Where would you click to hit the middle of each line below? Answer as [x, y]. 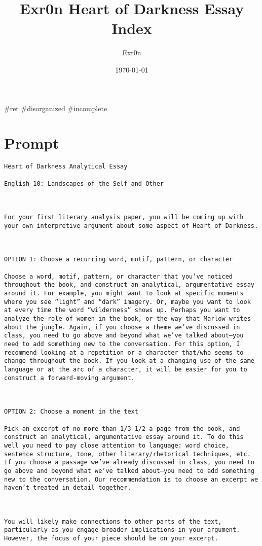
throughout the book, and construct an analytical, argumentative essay [129, 285]
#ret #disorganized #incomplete [56, 108]
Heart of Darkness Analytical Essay [66, 167]
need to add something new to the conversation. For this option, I [122, 344]
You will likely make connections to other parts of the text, [113, 521]
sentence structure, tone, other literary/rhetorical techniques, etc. [127, 454]
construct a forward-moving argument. [69, 378]
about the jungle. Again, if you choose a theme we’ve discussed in [122, 327]
